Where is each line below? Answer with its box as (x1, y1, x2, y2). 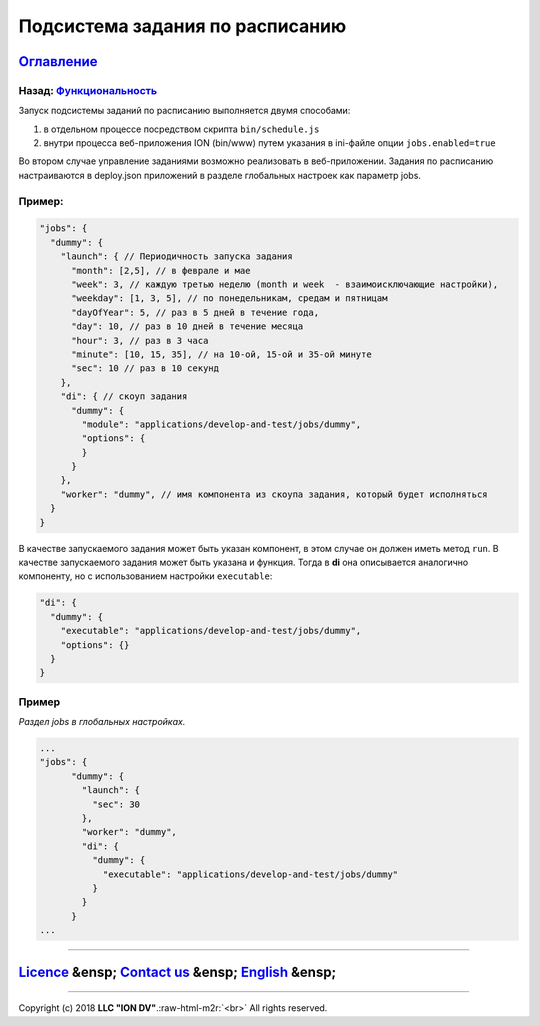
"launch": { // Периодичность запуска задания (60, 251, 294, 262)
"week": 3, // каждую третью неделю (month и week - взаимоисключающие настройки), (71, 278, 499, 290)
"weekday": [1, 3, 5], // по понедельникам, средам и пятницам (71, 293, 388, 304)
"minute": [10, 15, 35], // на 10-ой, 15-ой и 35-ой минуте (71, 348, 372, 360)
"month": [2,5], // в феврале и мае (71, 265, 251, 276)
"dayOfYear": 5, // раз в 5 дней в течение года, (71, 306, 320, 318)
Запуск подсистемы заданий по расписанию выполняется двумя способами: (18, 105, 351, 117)
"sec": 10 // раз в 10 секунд (71, 363, 220, 374)
